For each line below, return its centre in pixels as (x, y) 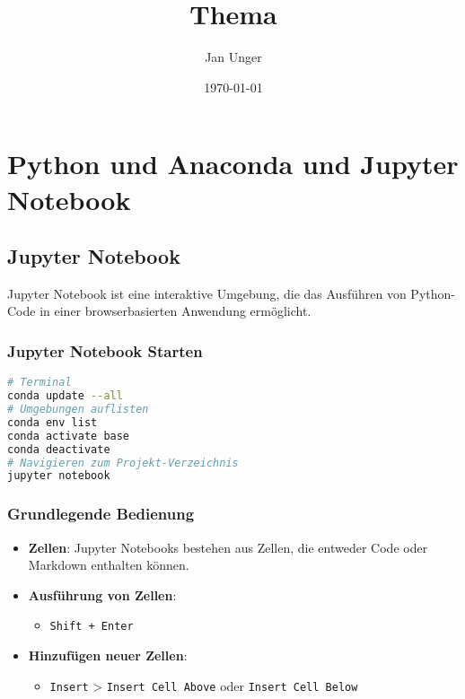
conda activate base (69, 436)
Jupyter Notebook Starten (105, 351)
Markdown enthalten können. (109, 565)
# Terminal (39, 383)
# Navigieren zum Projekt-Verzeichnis (123, 463)
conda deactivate (59, 449)
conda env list (53, 422)
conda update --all (65, 396)
